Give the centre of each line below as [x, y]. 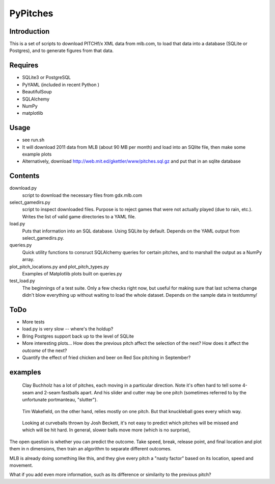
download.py [23, 188]
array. [28, 260]
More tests [34, 322]
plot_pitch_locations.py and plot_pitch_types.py [59, 266]
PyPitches [31, 13]
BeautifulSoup [37, 92]
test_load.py [22, 281]
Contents [24, 176]
